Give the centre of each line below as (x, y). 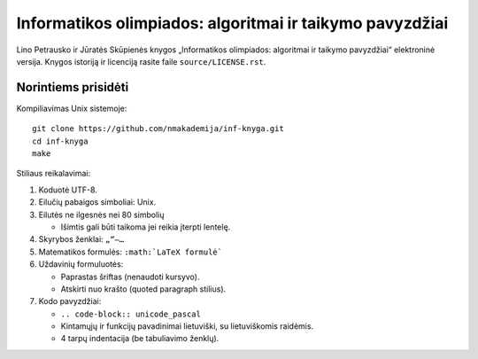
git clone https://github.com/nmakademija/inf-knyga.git (158, 129)
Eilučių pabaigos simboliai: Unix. (97, 202)
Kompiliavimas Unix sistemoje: (72, 108)
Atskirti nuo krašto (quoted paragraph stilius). (143, 289)
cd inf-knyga (60, 141)
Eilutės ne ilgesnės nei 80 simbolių (101, 215)
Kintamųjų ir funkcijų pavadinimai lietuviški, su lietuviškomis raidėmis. (187, 326)
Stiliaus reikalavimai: (54, 174)
